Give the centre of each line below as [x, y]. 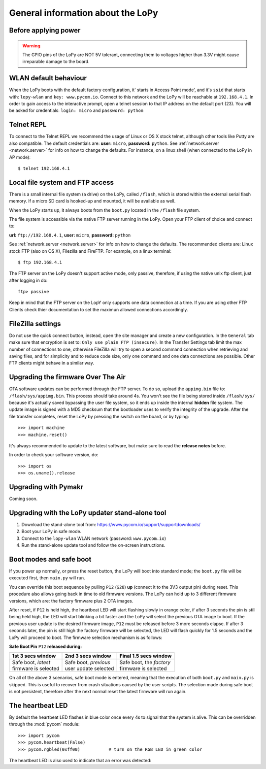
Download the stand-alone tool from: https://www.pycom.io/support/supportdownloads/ [111, 524]
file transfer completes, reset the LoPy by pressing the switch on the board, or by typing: [99, 416]
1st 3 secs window [34, 656]
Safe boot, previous [87, 663]
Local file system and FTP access [62, 182]
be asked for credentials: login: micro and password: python [76, 110]
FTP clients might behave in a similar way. [52, 363]
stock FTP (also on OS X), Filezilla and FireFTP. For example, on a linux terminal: [90, 251]
